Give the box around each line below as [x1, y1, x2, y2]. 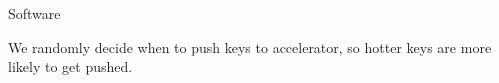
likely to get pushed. [8, 56, 133, 77]
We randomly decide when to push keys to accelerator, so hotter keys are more [8, 36, 492, 57]
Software [8, 3, 61, 23]
